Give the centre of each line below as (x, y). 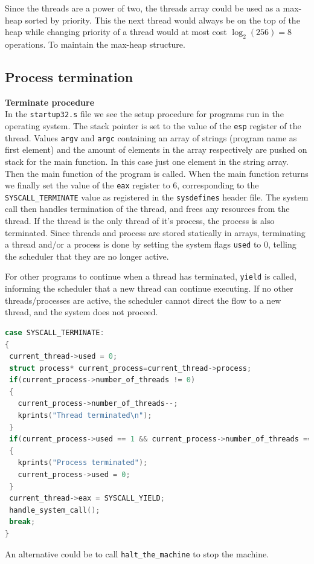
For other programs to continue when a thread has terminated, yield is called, (151, 276)
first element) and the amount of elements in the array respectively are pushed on (156, 149)
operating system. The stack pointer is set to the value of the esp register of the (153, 126)
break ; (22, 522)
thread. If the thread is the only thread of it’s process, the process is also (140, 221)
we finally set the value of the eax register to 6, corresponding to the (132, 185)
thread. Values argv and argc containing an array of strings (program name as (151, 137)
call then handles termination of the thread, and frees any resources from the (147, 209)
